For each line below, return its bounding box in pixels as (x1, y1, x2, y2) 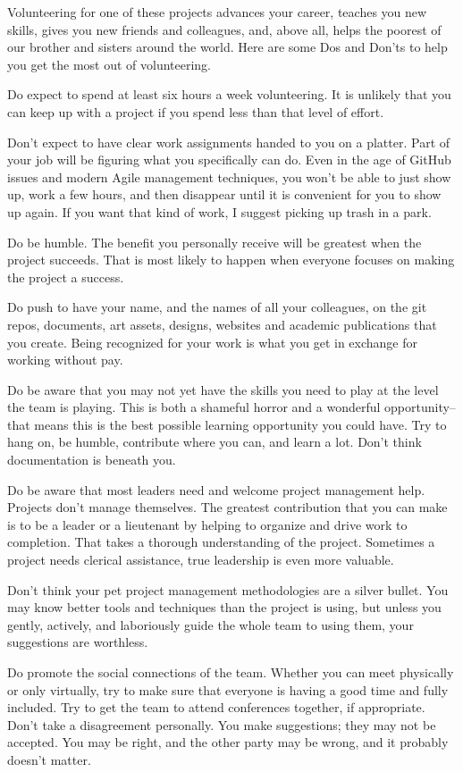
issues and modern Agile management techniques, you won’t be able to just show (7, 167, 451, 186)
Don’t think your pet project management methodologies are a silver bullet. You (7, 580, 449, 599)
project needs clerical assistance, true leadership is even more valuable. (7, 550, 394, 569)
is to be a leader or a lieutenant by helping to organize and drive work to (7, 515, 408, 533)
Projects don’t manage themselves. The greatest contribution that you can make (7, 498, 448, 516)
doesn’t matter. (7, 750, 91, 768)
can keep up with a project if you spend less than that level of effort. (7, 102, 384, 121)
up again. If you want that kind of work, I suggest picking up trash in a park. (7, 202, 432, 221)
